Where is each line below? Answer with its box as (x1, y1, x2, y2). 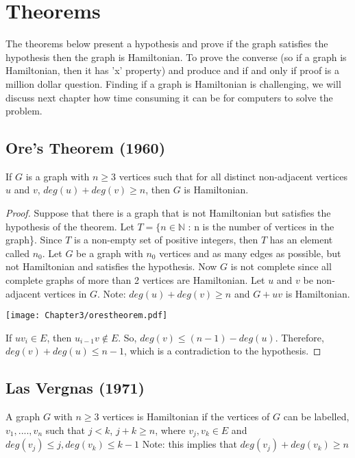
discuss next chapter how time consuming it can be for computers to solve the (5, 90, 333, 104)
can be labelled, (283, 409, 350, 424)
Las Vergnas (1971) (5, 377, 145, 398)
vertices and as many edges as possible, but (159, 245, 341, 260)
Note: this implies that (142, 437, 237, 451)
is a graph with (25, 169, 90, 183)
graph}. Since (5, 232, 62, 247)
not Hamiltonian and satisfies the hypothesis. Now (5, 259, 217, 274)
